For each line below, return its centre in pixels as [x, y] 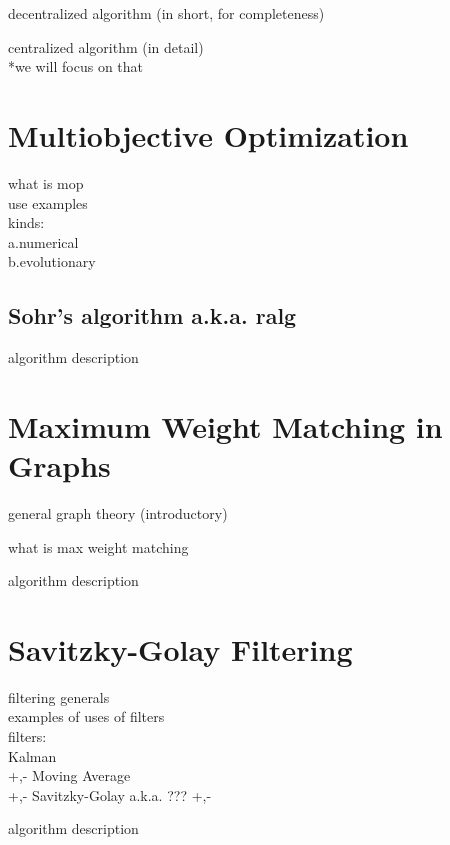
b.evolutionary [52, 261]
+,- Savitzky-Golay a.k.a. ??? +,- [110, 794]
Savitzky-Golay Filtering [180, 648]
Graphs [59, 465]
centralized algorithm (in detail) [106, 46]
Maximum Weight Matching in [225, 425]
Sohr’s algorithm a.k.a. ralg [152, 315]
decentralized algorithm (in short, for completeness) [166, 13]
